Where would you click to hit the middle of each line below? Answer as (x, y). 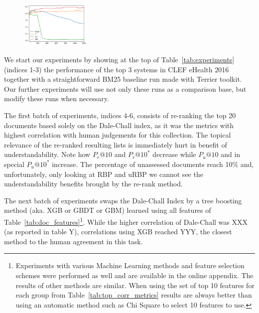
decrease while (174, 154)
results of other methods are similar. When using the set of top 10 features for (135, 285)
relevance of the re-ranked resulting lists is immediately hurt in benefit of (116, 144)
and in (231, 154)
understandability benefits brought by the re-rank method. (93, 184)
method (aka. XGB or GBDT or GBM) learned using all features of (108, 210)
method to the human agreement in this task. (73, 241)
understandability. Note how (47, 154)
